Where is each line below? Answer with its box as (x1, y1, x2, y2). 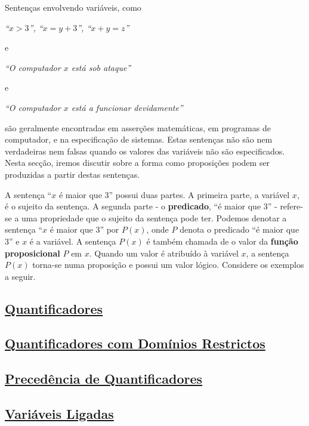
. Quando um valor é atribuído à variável (89, 246, 239, 259)
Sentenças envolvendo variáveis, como (5, 1, 141, 13)
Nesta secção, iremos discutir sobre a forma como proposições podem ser (5, 156, 270, 169)
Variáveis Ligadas (5, 405, 114, 423)
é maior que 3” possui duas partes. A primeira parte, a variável (58, 188, 290, 200)
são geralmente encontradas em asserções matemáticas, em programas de (5, 121, 271, 134)
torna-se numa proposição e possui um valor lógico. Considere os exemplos (32, 258, 304, 271)
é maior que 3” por (50, 223, 119, 236)
